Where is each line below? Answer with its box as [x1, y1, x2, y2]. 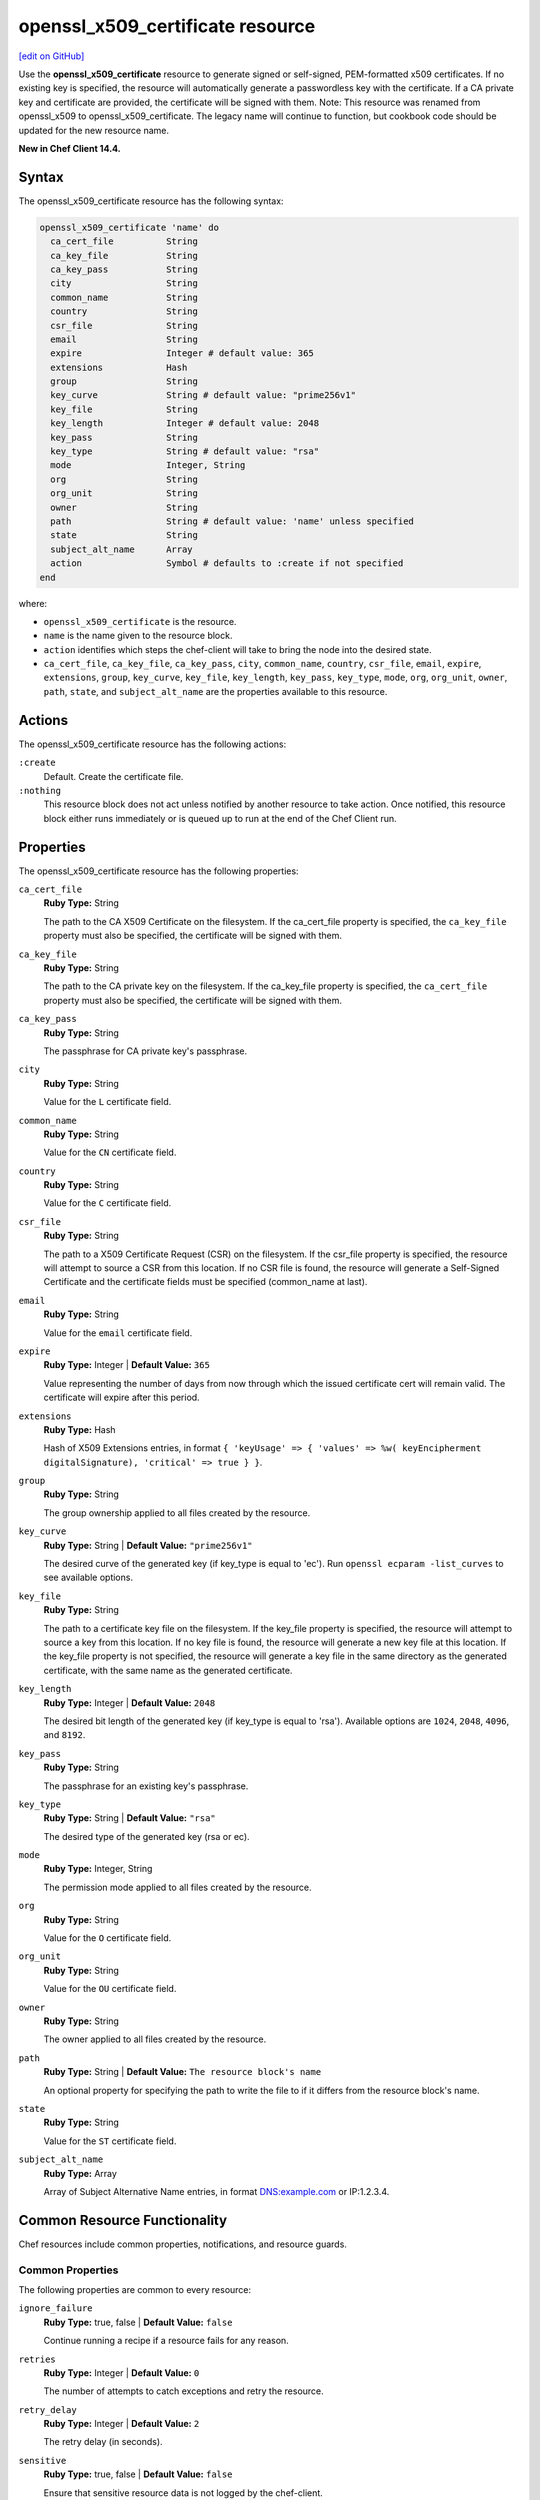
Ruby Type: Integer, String [43, 1863, 153, 1875]
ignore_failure [18, 2303, 94, 2314]
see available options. [43, 1571, 134, 1584]
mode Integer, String [50, 460, 246, 471]
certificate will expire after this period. [43, 1391, 200, 1404]
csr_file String [50, 320, 199, 331]
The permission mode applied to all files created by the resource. [43, 1881, 312, 1893]
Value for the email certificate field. [43, 1326, 193, 1339]
